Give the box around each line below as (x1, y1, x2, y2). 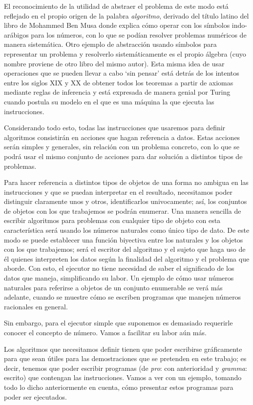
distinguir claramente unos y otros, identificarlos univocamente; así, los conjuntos (4, 196, 247, 206)
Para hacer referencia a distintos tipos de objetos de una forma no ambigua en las (4, 177, 249, 187)
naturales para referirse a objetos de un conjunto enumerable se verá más (4, 282, 223, 292)
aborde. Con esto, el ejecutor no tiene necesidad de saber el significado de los (4, 263, 234, 273)
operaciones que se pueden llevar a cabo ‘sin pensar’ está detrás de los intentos (4, 68, 239, 78)
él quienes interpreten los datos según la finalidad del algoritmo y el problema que (4, 253, 250, 263)
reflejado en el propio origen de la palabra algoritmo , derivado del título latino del (4, 10, 249, 20)
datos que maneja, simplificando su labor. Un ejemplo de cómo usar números (4, 273, 234, 283)
